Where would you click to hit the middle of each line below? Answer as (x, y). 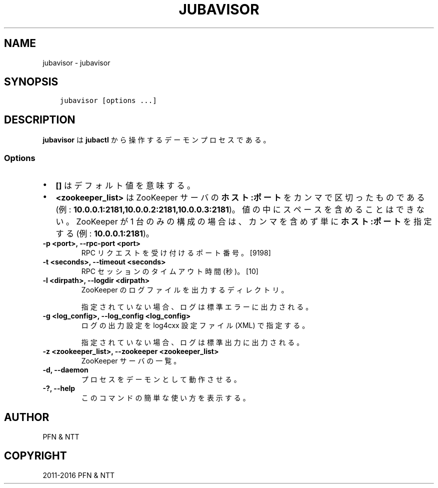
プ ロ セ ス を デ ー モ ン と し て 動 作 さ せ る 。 (161, 379)
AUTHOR (27, 417)
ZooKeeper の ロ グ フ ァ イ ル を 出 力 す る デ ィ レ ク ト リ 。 (185, 290)
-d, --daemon (65, 370)
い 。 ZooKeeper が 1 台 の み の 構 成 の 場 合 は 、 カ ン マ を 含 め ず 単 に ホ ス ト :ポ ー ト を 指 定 (244, 222)
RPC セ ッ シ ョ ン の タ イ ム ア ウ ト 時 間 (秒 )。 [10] (170, 271)
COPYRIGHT (35, 456)
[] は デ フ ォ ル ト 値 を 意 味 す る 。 (125, 186)
